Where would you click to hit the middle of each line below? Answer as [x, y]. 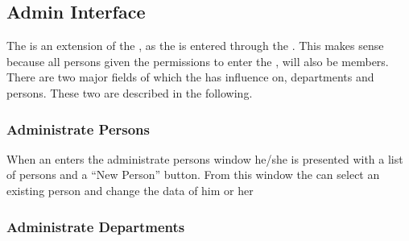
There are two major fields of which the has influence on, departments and [190, 77]
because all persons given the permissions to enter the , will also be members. [198, 61]
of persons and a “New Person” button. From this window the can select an [193, 175]
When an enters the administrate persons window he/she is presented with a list [205, 158]
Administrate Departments [96, 226]
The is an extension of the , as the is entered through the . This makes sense [195, 46]
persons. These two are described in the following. [130, 92]
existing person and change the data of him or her [130, 190]
